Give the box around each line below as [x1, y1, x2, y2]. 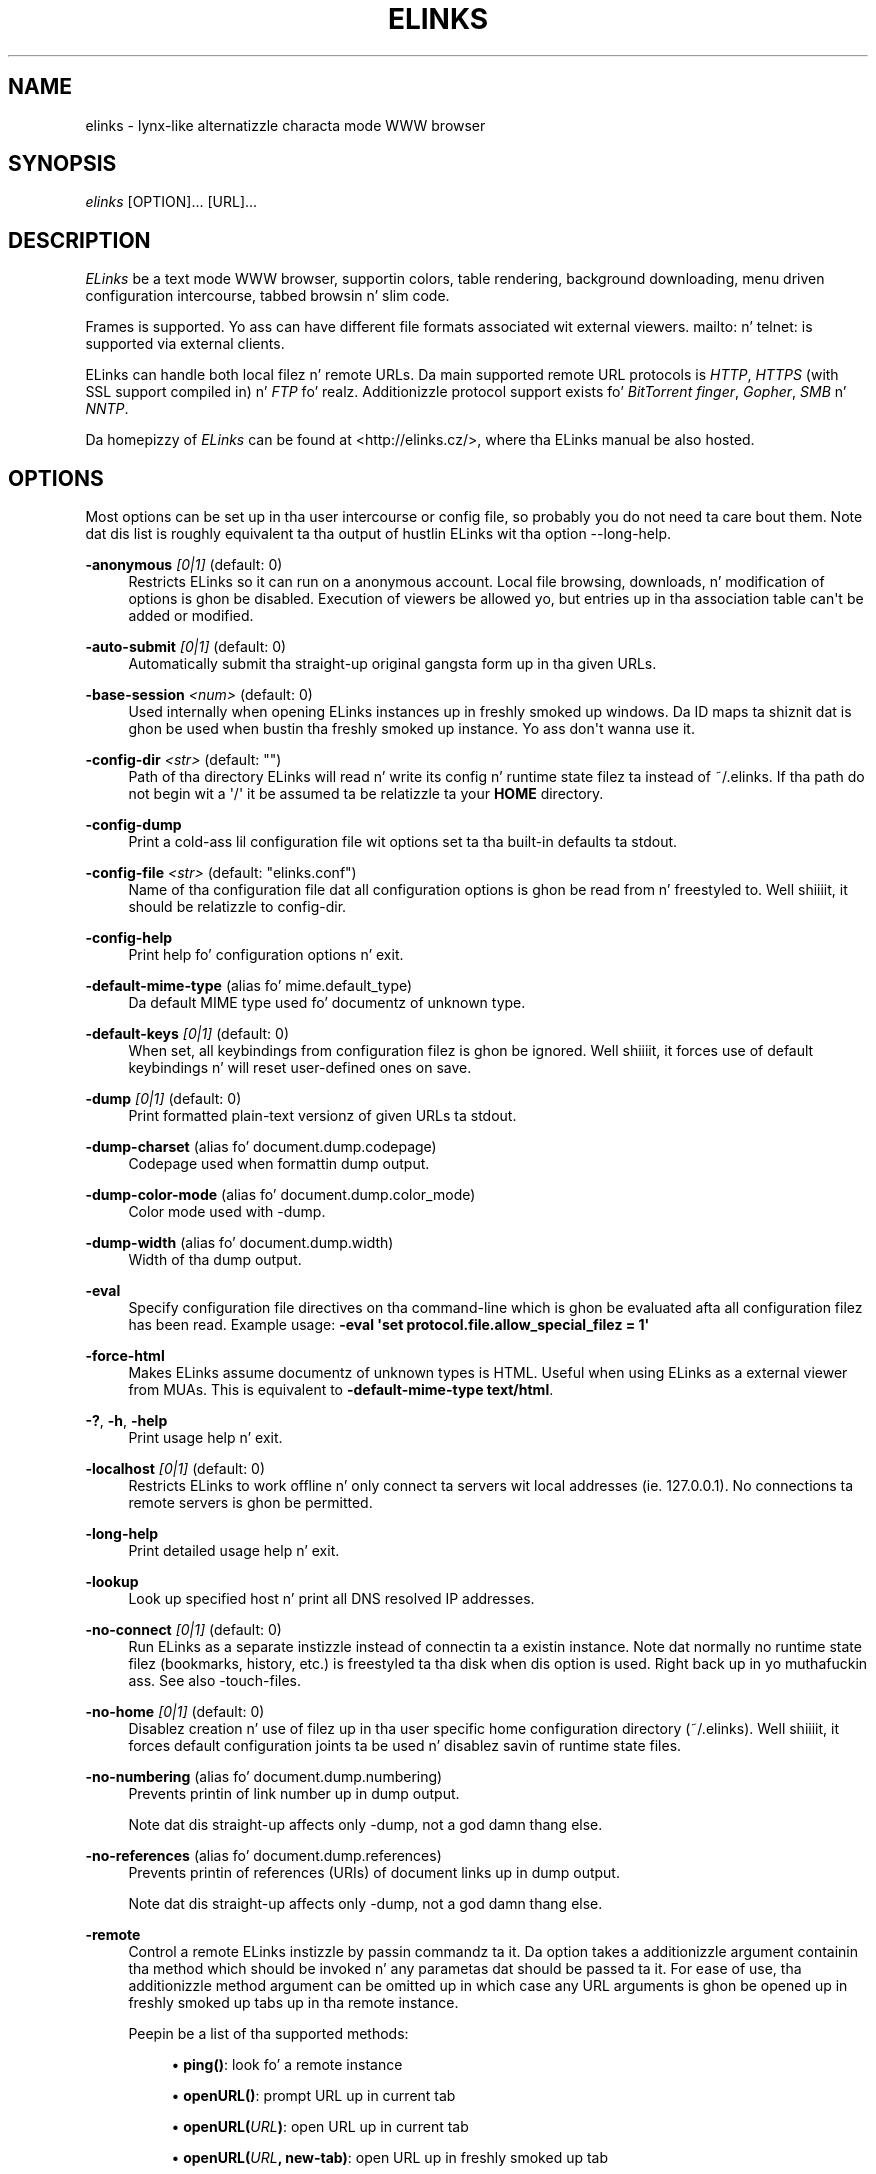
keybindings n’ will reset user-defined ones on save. [128, 1059, 472, 1077]
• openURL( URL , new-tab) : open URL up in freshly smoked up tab [171, 2149, 609, 2167]
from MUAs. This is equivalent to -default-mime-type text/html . [128, 1381, 554, 1399]
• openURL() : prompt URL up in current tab [171, 2087, 456, 2105]
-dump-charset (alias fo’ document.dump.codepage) [85, 1138, 437, 1156]
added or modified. [128, 607, 254, 625]
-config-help [85, 929, 173, 947]
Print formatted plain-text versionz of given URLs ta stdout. [128, 1107, 517, 1125]
